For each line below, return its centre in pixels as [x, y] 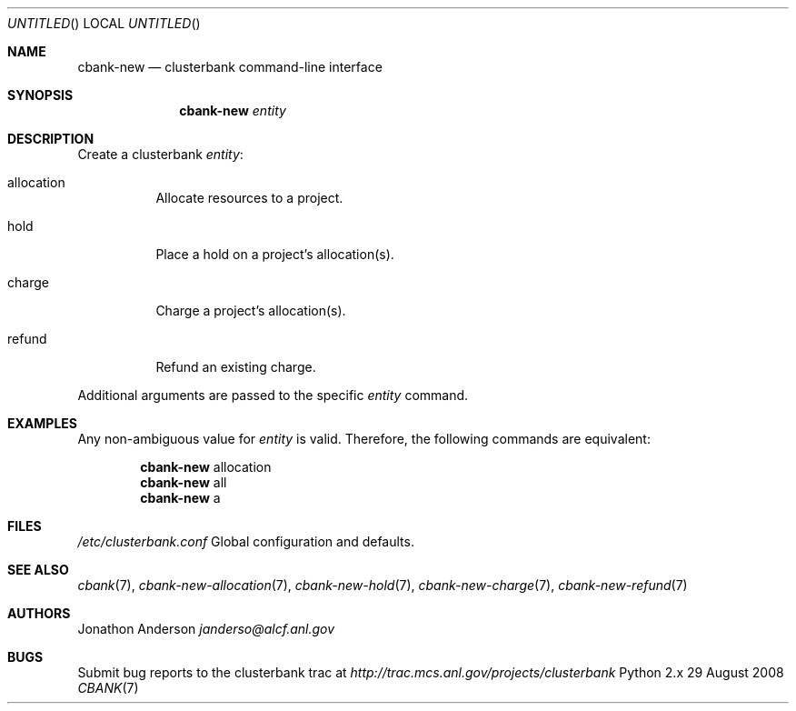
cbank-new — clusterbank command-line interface [230, 67]
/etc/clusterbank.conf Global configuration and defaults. [246, 541]
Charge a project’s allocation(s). [251, 310]
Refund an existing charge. [236, 367]
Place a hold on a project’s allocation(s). [275, 254]
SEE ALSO [38, 570]
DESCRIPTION [51, 139]
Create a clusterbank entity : [160, 154]
